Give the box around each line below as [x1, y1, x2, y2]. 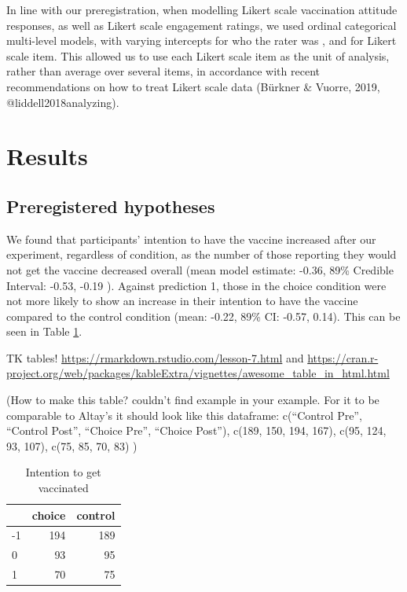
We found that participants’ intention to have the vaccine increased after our [6, 230, 376, 247]
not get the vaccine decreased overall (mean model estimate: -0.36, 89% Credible [6, 261, 394, 278]
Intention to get [25, 464, 101, 480]
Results [6, 140, 88, 172]
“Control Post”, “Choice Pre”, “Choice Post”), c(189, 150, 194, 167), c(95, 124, [6, 422, 387, 439]
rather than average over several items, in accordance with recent [6, 63, 320, 79]
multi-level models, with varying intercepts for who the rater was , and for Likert [6, 32, 397, 49]
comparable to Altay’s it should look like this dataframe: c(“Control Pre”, [6, 406, 362, 423]
